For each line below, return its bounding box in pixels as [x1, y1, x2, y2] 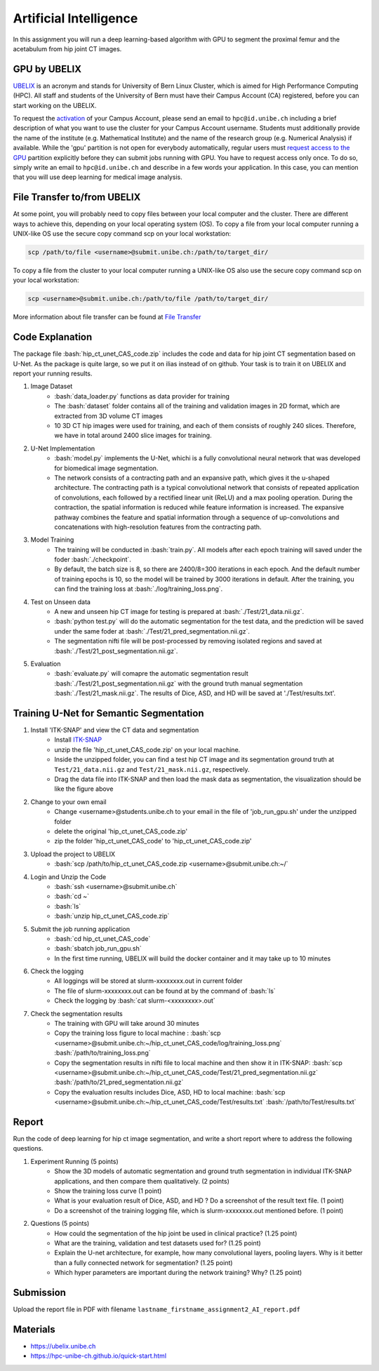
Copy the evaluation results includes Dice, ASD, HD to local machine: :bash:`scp [54, 1088, 286, 1096]
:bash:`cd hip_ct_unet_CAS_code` [54, 934, 151, 943]
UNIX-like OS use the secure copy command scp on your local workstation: [13, 229, 232, 238]
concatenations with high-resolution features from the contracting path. [54, 523, 262, 531]
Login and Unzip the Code [30, 872, 107, 881]
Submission [13, 1286, 67, 1298]
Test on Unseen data [30, 597, 91, 606]
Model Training [30, 535, 74, 544]
